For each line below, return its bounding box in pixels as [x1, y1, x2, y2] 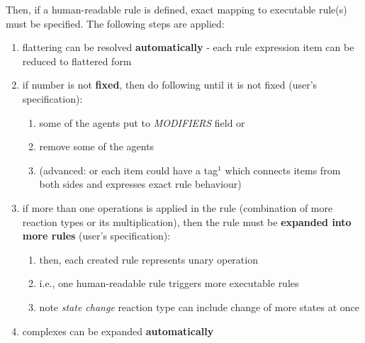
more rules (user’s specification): [22, 228, 171, 243]
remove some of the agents [39, 139, 155, 154]
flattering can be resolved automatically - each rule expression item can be [22, 40, 354, 55]
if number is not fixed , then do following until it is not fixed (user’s [22, 77, 318, 92]
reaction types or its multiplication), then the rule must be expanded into [22, 214, 352, 229]
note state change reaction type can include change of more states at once [39, 299, 359, 314]
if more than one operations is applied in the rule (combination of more [22, 200, 333, 215]
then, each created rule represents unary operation [39, 252, 258, 266]
